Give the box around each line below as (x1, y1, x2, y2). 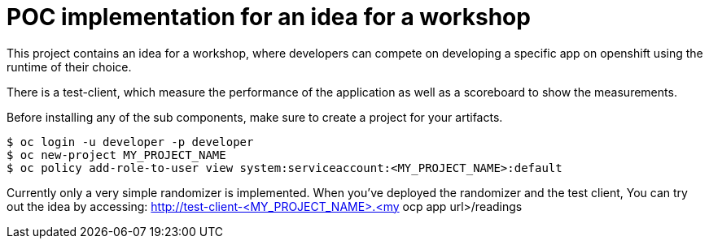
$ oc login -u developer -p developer (7, 135, 254, 148)
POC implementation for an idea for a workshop (7, 3, 531, 31)
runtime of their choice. (7, 59, 132, 74)
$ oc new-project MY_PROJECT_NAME (7, 148, 226, 161)
